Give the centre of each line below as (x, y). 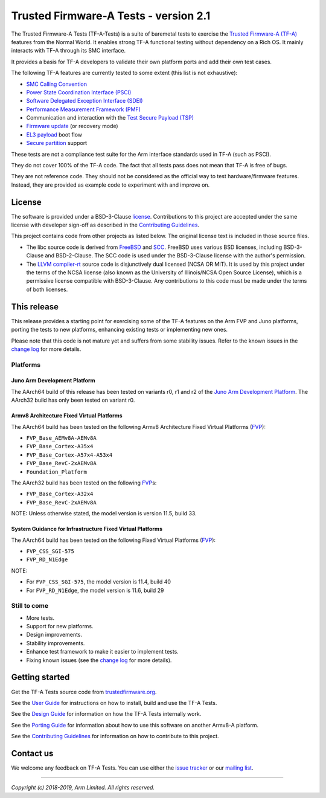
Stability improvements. (56, 643)
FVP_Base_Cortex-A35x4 (60, 446)
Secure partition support (57, 143)
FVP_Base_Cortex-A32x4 (60, 494)
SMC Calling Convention (57, 84)
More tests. (40, 618)
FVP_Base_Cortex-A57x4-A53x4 (69, 455)
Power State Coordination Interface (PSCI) (79, 92)
